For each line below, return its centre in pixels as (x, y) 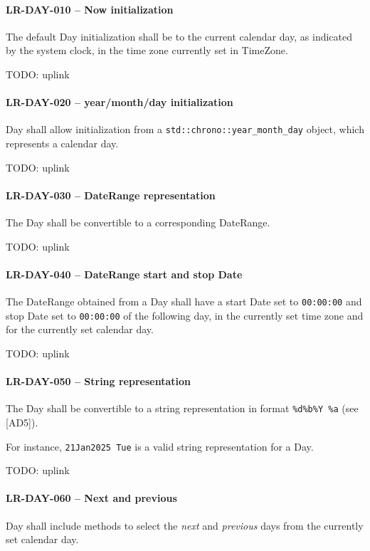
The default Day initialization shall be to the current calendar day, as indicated (179, 36)
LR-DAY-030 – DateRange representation (111, 195)
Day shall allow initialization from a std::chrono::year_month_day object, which (185, 129)
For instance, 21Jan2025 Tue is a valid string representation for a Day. (160, 446)
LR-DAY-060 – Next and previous (91, 498)
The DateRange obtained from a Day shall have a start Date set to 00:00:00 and (184, 301)
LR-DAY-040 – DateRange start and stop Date (124, 274)
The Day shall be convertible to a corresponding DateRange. (138, 222)
